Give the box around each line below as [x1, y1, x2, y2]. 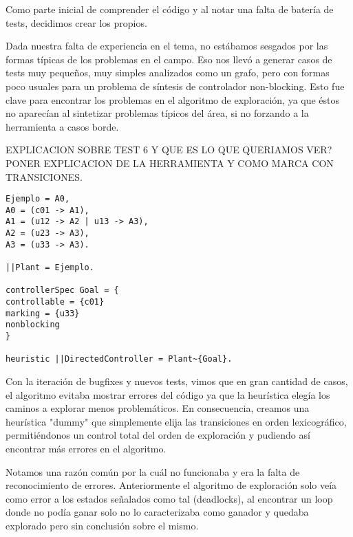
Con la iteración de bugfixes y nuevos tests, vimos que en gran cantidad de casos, [6, 373, 348, 388]
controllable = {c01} [6, 297, 105, 307]
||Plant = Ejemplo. [6, 263, 94, 273]
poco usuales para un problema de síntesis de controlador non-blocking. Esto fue [6, 78, 345, 93]
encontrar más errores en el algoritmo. [6, 441, 167, 455]
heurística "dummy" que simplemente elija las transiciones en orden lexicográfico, [6, 414, 347, 428]
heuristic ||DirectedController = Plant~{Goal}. [6, 354, 233, 364]
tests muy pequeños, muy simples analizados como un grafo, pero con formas [6, 65, 330, 80]
